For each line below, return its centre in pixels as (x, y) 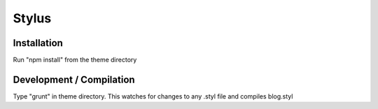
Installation (38, 43)
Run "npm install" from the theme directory (75, 60)
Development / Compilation (74, 79)
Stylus (32, 18)
